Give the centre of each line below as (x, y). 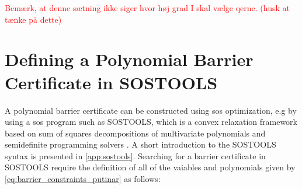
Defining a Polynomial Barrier (129, 59)
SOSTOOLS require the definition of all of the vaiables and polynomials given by (150, 167)
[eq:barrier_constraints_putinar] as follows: (83, 179)
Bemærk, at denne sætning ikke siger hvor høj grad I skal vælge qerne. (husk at (147, 8)
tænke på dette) (33, 19)
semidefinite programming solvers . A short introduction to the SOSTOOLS (140, 144)
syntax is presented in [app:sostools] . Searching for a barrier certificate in (135, 155)
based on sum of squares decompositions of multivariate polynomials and (135, 133)
